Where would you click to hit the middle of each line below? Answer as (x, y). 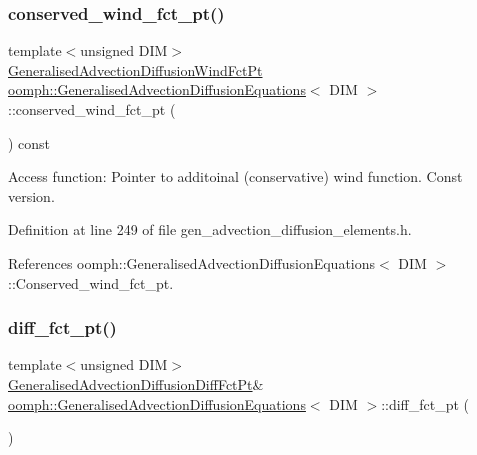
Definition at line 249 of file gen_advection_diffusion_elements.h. (210, 229)
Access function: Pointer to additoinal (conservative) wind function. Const (235, 176)
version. (31, 195)
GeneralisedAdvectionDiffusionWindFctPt (135, 69)
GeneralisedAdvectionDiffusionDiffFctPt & (136, 383)
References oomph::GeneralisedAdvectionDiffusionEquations (192, 262)
